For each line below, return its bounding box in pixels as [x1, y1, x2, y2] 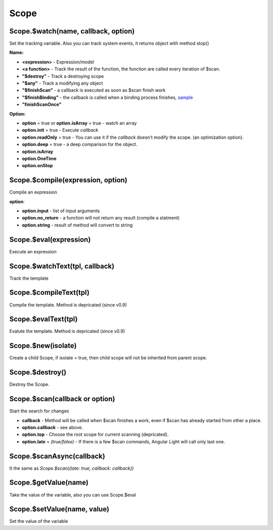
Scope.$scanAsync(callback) [9, 451, 106, 461]
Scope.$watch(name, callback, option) [9, 27, 135, 35]
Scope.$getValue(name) [9, 478, 88, 487]
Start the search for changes [9, 408, 69, 414]
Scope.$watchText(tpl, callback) [9, 261, 115, 271]
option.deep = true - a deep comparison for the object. [22, 141, 138, 147]
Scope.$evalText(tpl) [9, 315, 78, 324]
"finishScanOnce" [22, 101, 62, 107]
